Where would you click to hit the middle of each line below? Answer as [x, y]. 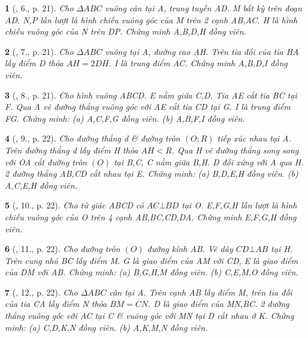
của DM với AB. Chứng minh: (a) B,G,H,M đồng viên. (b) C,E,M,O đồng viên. [152, 272]
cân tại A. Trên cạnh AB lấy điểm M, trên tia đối [201, 292]
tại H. [282, 249]
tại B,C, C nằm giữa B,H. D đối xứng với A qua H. [209, 162]
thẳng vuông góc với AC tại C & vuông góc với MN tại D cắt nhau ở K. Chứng [150, 316]
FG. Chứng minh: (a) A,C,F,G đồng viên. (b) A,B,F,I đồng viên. [125, 118]
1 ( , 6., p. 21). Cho [39, 8]
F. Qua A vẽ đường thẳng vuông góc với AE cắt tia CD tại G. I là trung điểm [148, 107]
